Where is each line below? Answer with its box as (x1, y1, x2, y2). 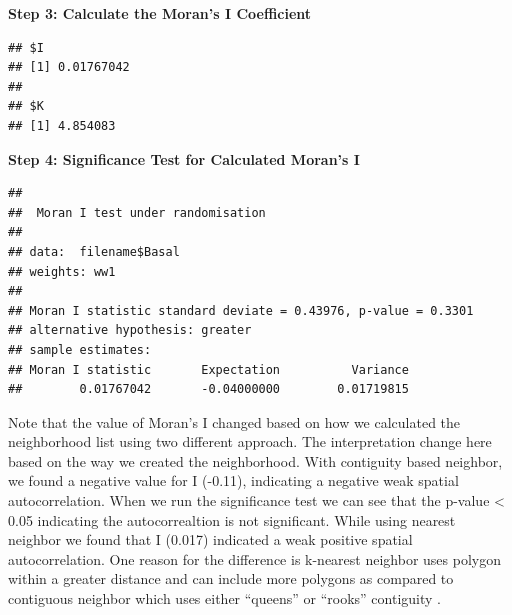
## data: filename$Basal (8, 244, 180, 259)
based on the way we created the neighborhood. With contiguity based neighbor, (8, 450, 503, 471)
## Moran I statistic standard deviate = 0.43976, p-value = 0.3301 (8, 303, 474, 318)
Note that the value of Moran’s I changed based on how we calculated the (8, 411, 461, 432)
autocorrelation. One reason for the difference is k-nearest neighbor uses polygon (8, 548, 501, 569)
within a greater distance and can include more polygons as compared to (8, 568, 454, 589)
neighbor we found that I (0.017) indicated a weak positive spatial (8, 529, 413, 550)
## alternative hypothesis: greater (8, 323, 252, 338)
